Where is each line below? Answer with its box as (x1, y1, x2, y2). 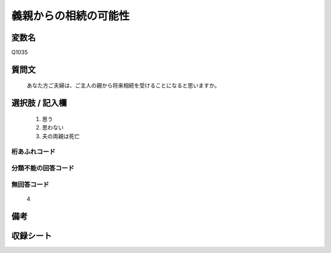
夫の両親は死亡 (42, 132, 80, 140)
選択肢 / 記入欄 (11, 98, 67, 108)
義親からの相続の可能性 (11, 9, 130, 23)
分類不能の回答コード (11, 164, 75, 172)
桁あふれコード (11, 147, 56, 156)
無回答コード (11, 180, 50, 189)
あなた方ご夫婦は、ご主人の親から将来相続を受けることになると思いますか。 (26, 82, 220, 89)
